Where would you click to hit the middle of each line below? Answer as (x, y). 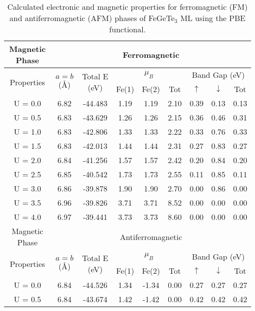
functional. (127, 29)
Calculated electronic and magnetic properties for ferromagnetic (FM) (127, 7)
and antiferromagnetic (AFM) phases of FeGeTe (92, 18)
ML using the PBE (213, 18)
